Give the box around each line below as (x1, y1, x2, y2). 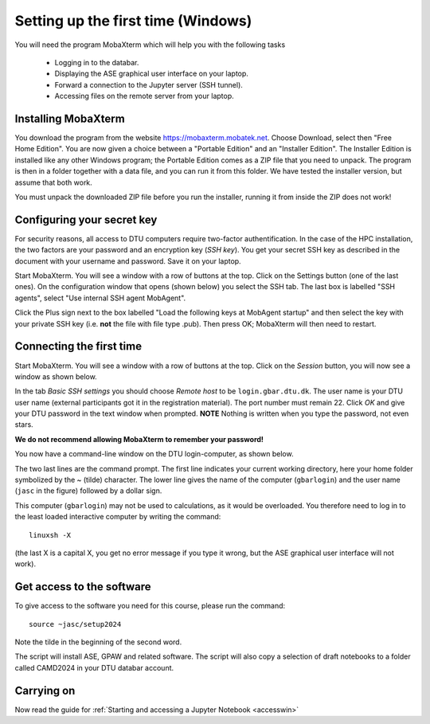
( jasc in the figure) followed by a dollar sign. (14, 486, 162, 495)
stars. (14, 420, 33, 429)
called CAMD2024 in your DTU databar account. (14, 663, 174, 672)
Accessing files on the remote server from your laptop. (54, 92, 234, 101)
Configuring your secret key (14, 213, 158, 226)
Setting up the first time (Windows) (14, 12, 252, 29)
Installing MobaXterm (14, 112, 125, 125)
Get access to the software (14, 580, 151, 593)
